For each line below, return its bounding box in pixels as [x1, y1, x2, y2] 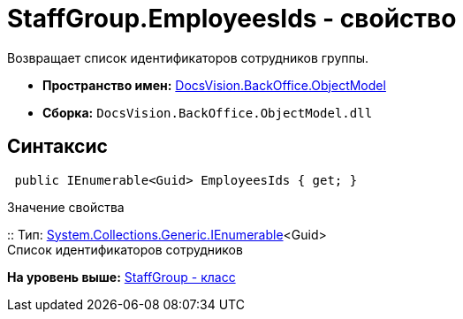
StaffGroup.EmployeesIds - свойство [7, 4, 457, 34]
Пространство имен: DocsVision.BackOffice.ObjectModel [42, 77, 386, 93]
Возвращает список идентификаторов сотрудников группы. [7, 49, 369, 65]
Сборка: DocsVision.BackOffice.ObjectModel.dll [42, 104, 373, 120]
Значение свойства [7, 199, 125, 215]
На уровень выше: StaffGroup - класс [7, 269, 236, 285]
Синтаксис [7, 135, 108, 158]
